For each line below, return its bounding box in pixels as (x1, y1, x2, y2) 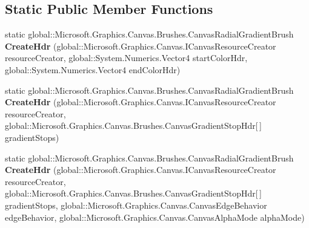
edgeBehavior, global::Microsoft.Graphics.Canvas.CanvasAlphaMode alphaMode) (5, 210, 305, 223)
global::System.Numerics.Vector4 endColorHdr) (5, 63, 181, 76)
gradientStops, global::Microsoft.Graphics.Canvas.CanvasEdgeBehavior (5, 198, 267, 211)
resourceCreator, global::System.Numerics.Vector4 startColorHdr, (5, 51, 248, 64)
